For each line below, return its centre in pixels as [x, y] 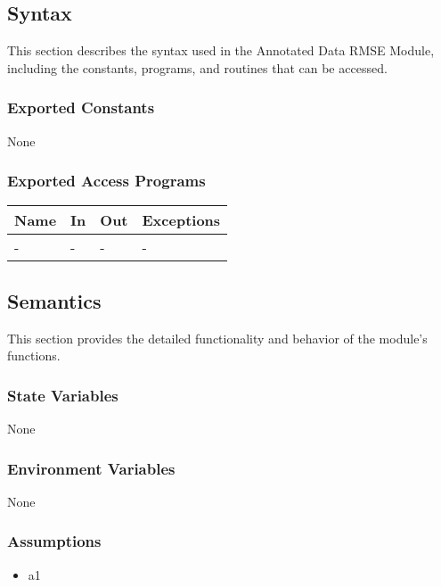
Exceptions [181, 220]
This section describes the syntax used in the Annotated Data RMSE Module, [221, 50]
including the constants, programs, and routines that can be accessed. [197, 67]
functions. [34, 356]
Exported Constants [81, 107]
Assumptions [54, 541]
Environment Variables [91, 468]
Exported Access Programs [106, 181]
